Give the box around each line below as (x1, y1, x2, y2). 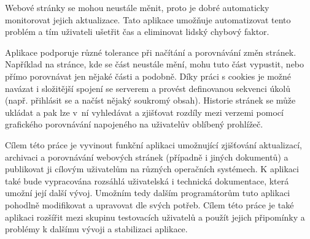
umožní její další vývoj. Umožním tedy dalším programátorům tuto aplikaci (5, 186, 290, 199)
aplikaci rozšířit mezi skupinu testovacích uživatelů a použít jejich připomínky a (5, 210, 305, 223)
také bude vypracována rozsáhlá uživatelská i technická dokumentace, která (5, 174, 289, 187)
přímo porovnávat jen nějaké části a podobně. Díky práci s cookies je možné (5, 69, 292, 82)
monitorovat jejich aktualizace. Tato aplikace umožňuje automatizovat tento (5, 13, 291, 26)
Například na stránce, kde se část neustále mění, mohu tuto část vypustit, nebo (5, 58, 304, 70)
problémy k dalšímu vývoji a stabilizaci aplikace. (5, 222, 188, 235)
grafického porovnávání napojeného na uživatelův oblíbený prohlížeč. (5, 118, 263, 131)
